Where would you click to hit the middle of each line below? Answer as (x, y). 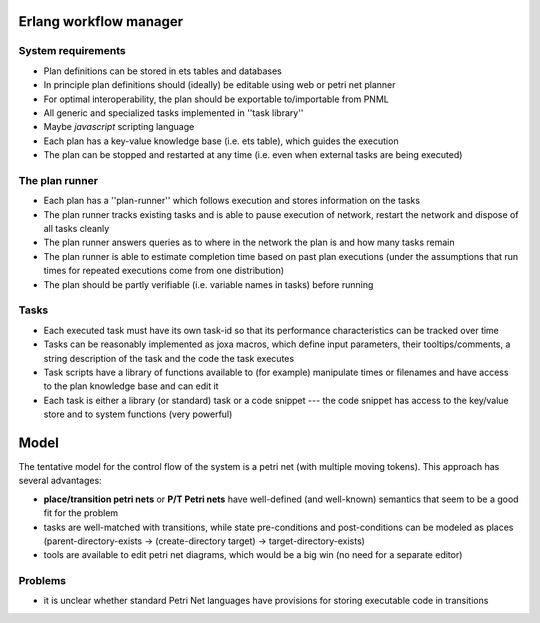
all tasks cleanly (76, 229)
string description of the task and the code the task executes (169, 358)
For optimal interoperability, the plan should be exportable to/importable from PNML (216, 99)
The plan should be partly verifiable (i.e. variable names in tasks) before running (208, 284)
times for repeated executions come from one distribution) (164, 271)
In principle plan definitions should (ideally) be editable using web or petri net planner (219, 85)
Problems (42, 581)
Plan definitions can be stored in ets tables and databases (162, 71)
